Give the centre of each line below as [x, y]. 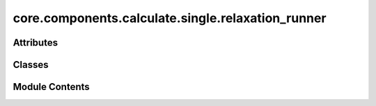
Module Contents [51, 87]
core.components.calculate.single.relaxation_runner [170, 18]
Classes [31, 65]
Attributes [36, 43]
